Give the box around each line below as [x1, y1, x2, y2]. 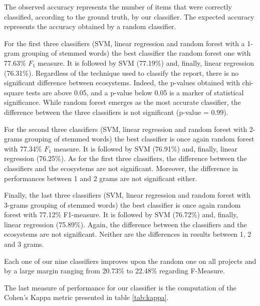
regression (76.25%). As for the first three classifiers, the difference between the [4, 153, 247, 164]
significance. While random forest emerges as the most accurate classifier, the [4, 97, 241, 107]
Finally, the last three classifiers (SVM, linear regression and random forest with [4, 190, 250, 200]
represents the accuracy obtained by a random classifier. [4, 21, 176, 32]
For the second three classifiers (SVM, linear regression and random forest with [4, 123, 247, 134]
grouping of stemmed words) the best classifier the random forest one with [22, 48, 251, 58]
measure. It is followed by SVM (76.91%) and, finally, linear [54, 143, 238, 154]
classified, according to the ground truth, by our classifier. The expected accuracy [4, 11, 254, 22]
